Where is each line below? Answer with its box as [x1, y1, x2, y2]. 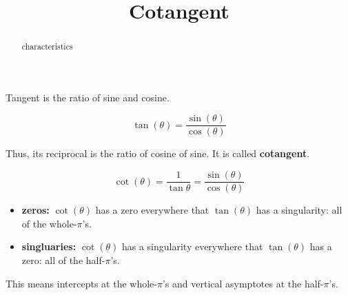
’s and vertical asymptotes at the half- [162, 276, 324, 290]
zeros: [21, 203, 50, 217]
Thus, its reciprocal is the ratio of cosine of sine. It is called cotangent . [6, 146, 310, 161]
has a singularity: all [256, 203, 342, 217]
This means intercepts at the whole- [6, 276, 157, 290]
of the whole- [21, 216, 77, 230]
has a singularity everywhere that [121, 239, 263, 254]
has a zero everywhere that [95, 203, 209, 217]
